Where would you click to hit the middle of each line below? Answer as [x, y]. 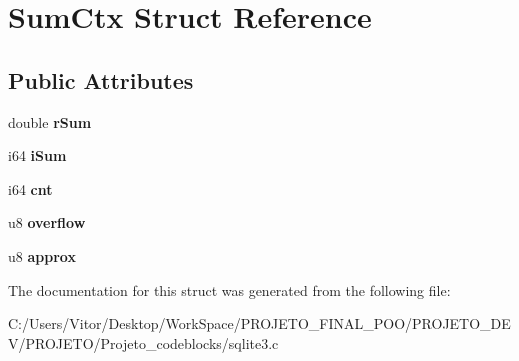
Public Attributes [101, 79]
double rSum [50, 121]
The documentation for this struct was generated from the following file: [229, 289]
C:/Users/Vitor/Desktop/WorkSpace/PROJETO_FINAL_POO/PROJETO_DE [259, 323]
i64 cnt [30, 188]
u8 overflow [47, 222]
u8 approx [42, 255]
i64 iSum [37, 155]
